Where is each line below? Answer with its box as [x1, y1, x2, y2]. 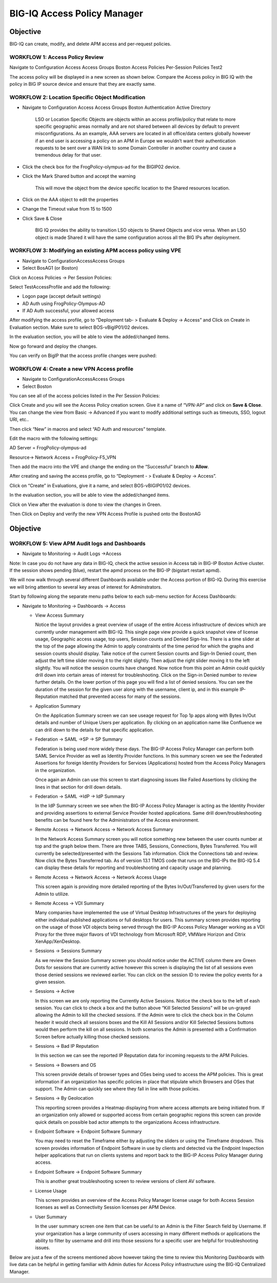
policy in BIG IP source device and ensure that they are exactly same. [9, 81, 156, 87]
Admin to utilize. [35, 891, 69, 897]
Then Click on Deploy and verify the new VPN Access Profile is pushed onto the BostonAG [9, 511, 201, 517]
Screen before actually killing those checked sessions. [35, 1033, 150, 1040]
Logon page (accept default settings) [22, 293, 101, 299]
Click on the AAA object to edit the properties [22, 197, 118, 203]
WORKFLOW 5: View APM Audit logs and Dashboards [9, 540, 146, 547]
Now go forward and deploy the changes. [9, 343, 97, 349]
